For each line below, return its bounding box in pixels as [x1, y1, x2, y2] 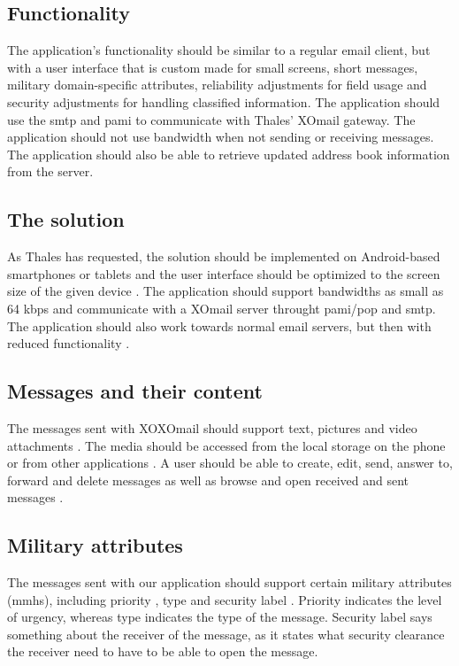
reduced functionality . [7, 334, 130, 352]
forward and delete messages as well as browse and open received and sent [7, 470, 409, 489]
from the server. [7, 162, 94, 181]
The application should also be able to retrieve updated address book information [7, 144, 450, 163]
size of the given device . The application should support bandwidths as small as [7, 282, 444, 300]
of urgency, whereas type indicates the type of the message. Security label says [7, 608, 432, 626]
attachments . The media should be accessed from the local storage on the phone [7, 436, 446, 454]
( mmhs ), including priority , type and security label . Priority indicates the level [7, 590, 442, 608]
